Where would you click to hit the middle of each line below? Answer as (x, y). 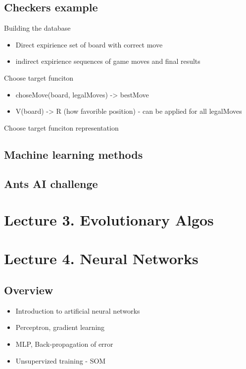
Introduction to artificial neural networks (78, 310)
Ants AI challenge (51, 183)
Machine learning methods (74, 154)
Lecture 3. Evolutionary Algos (109, 220)
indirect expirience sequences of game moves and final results (108, 61)
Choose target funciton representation (61, 127)
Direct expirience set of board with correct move (89, 44)
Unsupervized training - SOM (61, 360)
